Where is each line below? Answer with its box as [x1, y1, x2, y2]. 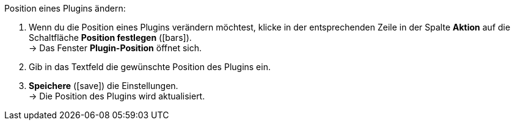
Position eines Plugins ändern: [4, 3, 126, 13]
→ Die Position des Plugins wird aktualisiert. [29, 91, 205, 101]
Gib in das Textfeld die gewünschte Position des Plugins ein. [29, 62, 271, 72]
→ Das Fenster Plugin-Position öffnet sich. [29, 43, 202, 53]
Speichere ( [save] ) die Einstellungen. [29, 80, 178, 91]
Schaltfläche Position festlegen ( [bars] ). [29, 32, 192, 43]
